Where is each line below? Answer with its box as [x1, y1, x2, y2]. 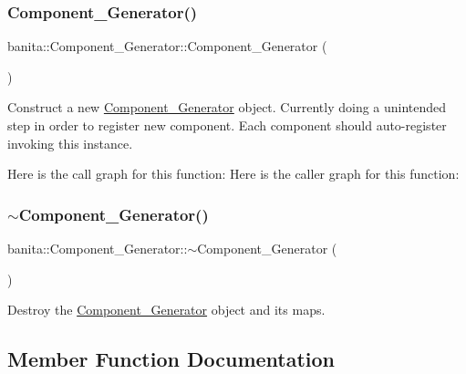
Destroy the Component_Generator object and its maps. [7, 300, 326, 319]
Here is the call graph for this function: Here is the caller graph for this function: [7, 164, 460, 183]
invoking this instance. [7, 133, 133, 152]
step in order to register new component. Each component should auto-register [7, 116, 447, 134]
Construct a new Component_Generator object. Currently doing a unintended [7, 98, 447, 117]
